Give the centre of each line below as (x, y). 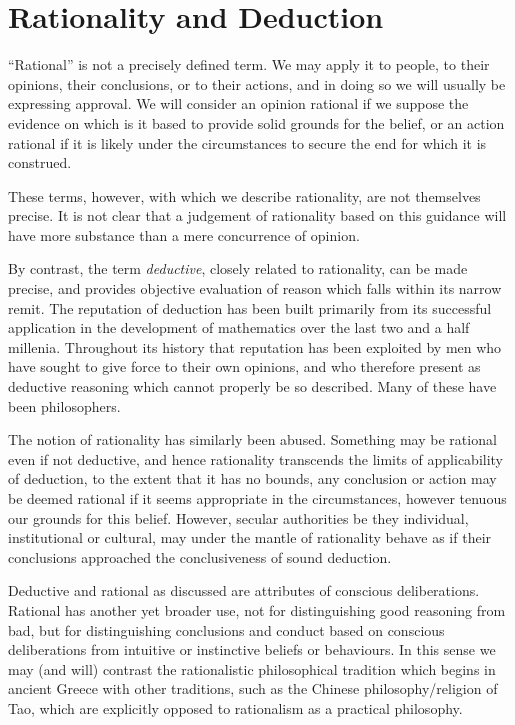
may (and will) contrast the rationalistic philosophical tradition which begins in (252, 668)
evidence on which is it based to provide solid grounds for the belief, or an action (256, 122)
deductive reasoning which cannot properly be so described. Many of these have (252, 386)
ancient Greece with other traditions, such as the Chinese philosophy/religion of (253, 688)
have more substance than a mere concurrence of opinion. (184, 234)
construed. (40, 162)
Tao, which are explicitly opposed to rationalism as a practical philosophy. (235, 707)
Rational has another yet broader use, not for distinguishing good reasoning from (257, 609)
